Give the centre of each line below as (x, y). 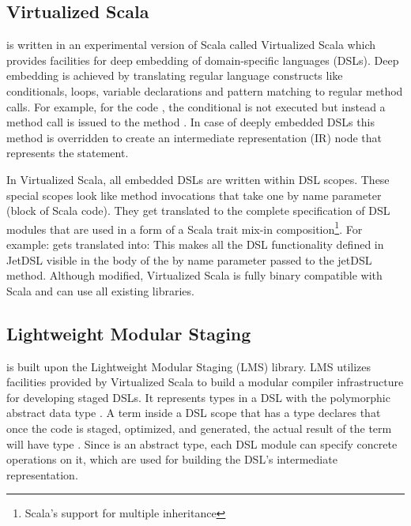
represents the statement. (68, 153)
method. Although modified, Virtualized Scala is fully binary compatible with (194, 275)
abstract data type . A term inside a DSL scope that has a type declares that (194, 413)
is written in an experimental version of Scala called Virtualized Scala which (191, 45)
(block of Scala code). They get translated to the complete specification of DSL (198, 210)
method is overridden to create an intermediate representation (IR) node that (194, 137)
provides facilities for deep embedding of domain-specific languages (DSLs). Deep (203, 60)
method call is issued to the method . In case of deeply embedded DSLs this (190, 122)
